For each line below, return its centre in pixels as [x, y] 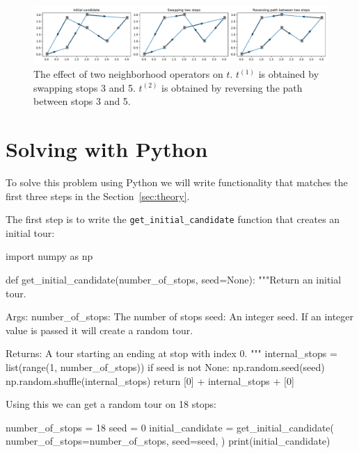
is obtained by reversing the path [232, 87]
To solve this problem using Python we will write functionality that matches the [177, 182]
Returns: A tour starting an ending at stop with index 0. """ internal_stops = [171, 353]
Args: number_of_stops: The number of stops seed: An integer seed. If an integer [180, 316]
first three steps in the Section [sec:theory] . [98, 196]
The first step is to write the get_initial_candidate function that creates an [173, 219]
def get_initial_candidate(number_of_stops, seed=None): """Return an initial [174, 279]
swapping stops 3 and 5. [85, 87]
